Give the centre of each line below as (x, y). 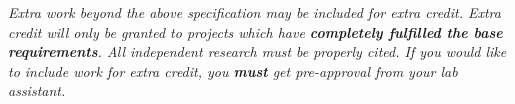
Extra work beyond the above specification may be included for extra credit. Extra (254, 12)
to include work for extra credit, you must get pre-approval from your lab (233, 70)
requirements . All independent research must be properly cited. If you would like (257, 51)
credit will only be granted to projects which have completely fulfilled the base (255, 31)
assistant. (37, 90)
